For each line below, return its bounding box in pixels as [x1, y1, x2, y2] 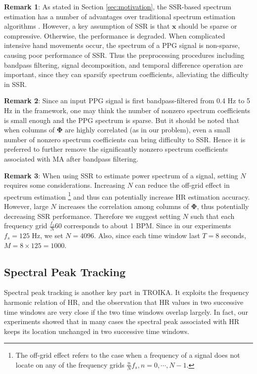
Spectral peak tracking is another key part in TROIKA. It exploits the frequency [4, 287, 250, 297]
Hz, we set [32, 230, 63, 240]
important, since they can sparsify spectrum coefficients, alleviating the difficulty [4, 69, 249, 80]
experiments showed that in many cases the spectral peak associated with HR [4, 316, 239, 327]
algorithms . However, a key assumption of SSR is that [4, 21, 170, 31]
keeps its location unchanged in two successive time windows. [4, 326, 189, 336]
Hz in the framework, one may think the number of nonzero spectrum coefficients [4, 105, 251, 115]
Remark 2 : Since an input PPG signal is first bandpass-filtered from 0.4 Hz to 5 [4, 95, 251, 106]
